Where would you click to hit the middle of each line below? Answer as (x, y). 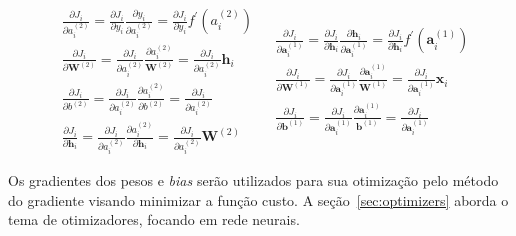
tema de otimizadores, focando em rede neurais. (154, 219)
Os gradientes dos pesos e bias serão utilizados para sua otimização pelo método (253, 180)
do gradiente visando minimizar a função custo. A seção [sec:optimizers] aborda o (258, 199)
